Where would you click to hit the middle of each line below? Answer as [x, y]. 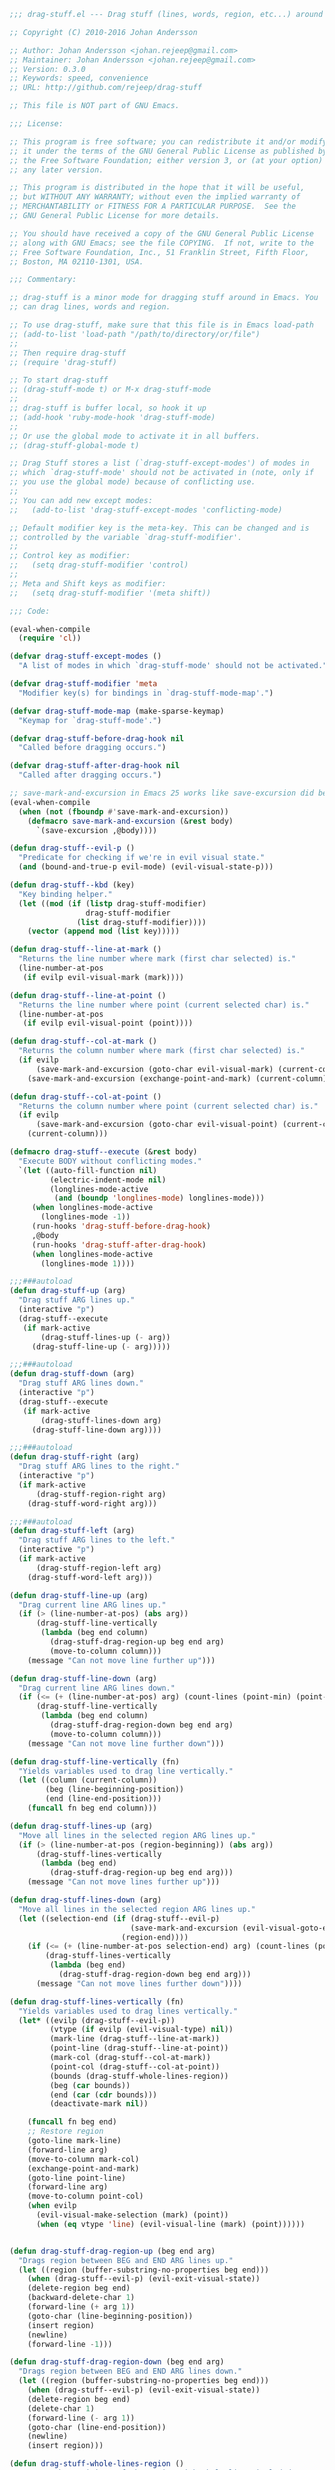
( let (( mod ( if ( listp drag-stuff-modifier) [112, 903]
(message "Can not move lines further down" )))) [139, 1983]
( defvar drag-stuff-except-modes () [85, 656]
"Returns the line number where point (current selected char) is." [164, 1005]
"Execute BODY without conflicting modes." [110, 1161]
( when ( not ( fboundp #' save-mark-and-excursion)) [123, 811]
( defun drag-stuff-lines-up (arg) [81, 1826]
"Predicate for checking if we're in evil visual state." [142, 858]
